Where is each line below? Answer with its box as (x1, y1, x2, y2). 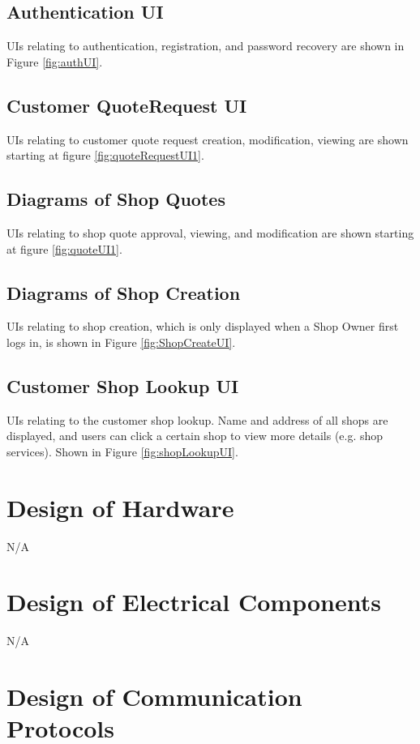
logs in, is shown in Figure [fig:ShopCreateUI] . (6, 333, 236, 350)
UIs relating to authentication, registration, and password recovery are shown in (6, 37, 405, 54)
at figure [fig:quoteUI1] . (6, 240, 122, 257)
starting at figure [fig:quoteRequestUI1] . (6, 147, 204, 164)
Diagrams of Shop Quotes (6, 186, 225, 212)
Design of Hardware (6, 490, 234, 524)
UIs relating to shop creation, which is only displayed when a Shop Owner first (6, 318, 399, 335)
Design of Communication (6, 680, 302, 713)
